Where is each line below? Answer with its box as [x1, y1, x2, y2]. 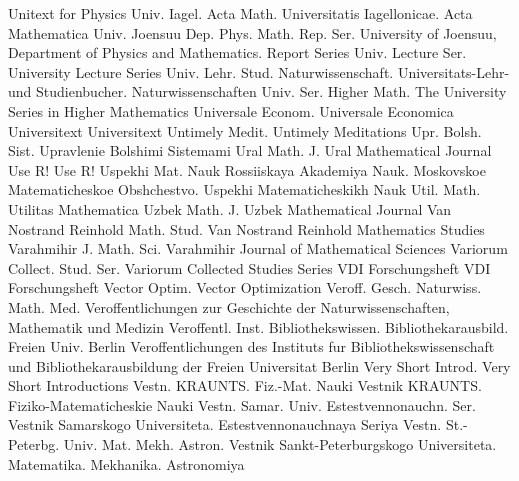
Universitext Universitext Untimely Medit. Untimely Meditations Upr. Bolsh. [8, 120, 482, 141]
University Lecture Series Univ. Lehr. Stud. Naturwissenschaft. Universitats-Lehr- [8, 61, 510, 82]
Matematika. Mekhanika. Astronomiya [8, 453, 245, 474]
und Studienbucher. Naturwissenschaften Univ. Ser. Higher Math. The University [8, 81, 507, 102]
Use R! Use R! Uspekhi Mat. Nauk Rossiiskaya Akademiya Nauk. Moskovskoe [8, 159, 486, 180]
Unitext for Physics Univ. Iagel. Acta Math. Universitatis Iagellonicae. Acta [8, 3, 473, 23]
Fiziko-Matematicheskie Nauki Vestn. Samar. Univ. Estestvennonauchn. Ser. [8, 394, 476, 415]
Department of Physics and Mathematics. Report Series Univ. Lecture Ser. [8, 42, 467, 63]
